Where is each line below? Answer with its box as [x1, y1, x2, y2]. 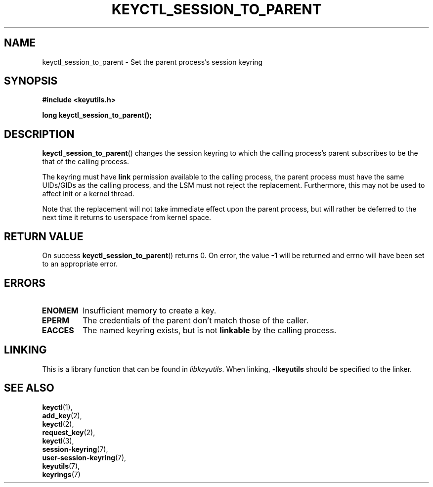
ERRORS [4, 276, 46, 289]
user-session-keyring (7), [42, 453, 127, 462]
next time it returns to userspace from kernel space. [42, 213, 212, 222]
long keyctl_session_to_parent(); [42, 111, 152, 120]
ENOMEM [42, 305, 79, 315]
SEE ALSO [4, 382, 54, 395]
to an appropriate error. [42, 260, 118, 268]
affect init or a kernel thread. [42, 189, 134, 198]
